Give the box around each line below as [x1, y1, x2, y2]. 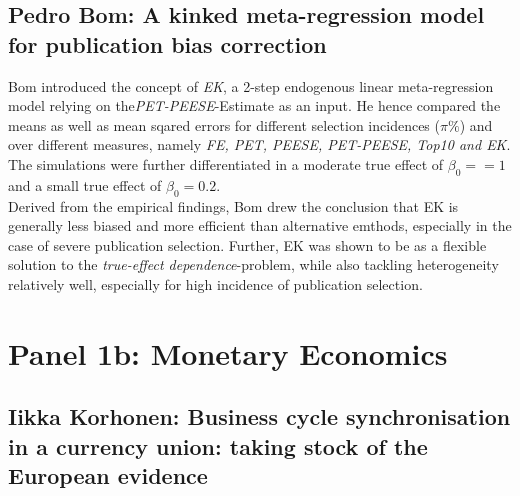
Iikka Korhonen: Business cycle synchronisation [8, 401, 511, 432]
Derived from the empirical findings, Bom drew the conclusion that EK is [8, 195, 459, 216]
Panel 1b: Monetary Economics [8, 332, 448, 373]
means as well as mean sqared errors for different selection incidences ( [8, 114, 440, 135]
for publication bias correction [8, 28, 327, 59]
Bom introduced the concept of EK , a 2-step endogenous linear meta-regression [8, 75, 494, 96]
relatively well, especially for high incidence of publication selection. [8, 273, 423, 294]
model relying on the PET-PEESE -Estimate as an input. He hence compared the [8, 95, 501, 116]
